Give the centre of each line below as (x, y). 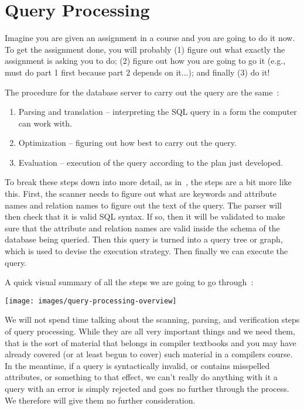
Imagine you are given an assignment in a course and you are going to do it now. (150, 38)
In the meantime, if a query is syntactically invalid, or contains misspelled (137, 365)
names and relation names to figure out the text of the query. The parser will (143, 205)
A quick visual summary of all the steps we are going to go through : (129, 282)
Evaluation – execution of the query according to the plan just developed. (151, 162)
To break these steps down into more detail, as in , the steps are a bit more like (148, 182)
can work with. (45, 123)
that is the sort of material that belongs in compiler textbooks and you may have (151, 342)
